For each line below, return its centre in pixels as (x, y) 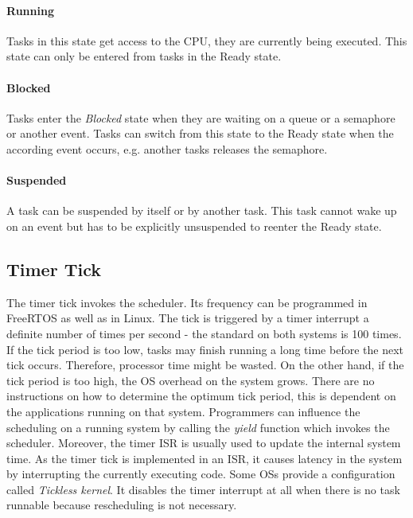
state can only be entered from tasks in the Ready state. (144, 56)
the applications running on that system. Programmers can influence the (183, 411)
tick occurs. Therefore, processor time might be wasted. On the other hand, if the (205, 365)
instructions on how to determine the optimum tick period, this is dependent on (201, 396)
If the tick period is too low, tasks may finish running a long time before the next (205, 349)
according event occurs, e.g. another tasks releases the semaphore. (167, 148)
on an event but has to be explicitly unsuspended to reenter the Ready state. (194, 226)
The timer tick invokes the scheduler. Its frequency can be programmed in (187, 302)
